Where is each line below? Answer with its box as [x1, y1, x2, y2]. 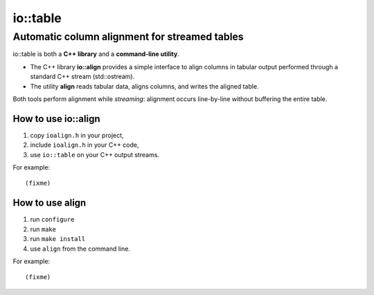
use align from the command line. [30, 244, 131, 253]
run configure [30, 215, 75, 224]
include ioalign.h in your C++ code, [30, 141, 139, 149]
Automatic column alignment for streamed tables [12, 30, 244, 43]
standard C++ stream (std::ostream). [30, 73, 135, 81]
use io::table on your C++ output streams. [30, 150, 159, 159]
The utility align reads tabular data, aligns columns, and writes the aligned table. [30, 82, 259, 90]
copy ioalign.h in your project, [30, 131, 124, 139]
